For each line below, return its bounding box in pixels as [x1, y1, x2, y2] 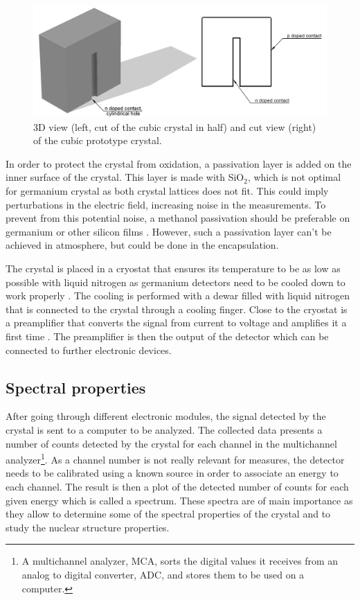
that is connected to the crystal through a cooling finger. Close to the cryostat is [6, 301, 348, 316]
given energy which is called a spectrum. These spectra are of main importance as [6, 493, 353, 507]
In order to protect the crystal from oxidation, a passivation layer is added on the [6, 156, 352, 170]
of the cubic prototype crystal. [33, 133, 162, 148]
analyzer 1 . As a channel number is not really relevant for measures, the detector [6, 450, 345, 466]
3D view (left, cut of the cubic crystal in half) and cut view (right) [33, 119, 316, 134]
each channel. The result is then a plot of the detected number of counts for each [6, 479, 349, 493]
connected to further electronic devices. [6, 342, 172, 357]
